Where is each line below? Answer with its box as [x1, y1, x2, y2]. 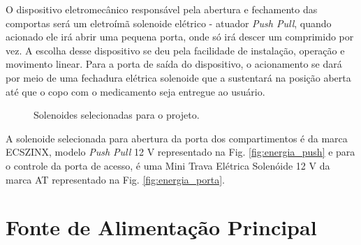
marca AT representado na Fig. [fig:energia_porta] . [6, 172, 225, 186]
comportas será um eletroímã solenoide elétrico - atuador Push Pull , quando [6, 15, 332, 30]
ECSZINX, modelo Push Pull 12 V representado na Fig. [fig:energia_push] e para [6, 144, 355, 159]
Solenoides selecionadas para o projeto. [34, 107, 200, 122]
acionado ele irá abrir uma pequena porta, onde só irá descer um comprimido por [6, 29, 354, 44]
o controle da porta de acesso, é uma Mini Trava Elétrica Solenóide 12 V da [6, 158, 330, 172]
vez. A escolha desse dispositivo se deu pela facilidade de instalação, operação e [6, 43, 345, 57]
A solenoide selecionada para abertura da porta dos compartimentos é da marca [6, 131, 348, 145]
